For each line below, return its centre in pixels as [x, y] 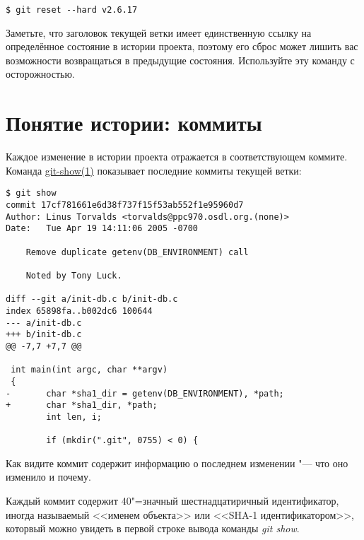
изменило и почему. [48, 477]
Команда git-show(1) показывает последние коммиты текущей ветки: [154, 170]
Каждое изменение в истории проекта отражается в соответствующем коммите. [177, 157]
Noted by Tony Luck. [74, 275]
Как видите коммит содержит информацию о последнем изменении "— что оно [177, 463]
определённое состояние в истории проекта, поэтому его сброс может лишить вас [182, 46]
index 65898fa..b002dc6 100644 [79, 311]
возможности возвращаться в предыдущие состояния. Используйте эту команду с [180, 60]
